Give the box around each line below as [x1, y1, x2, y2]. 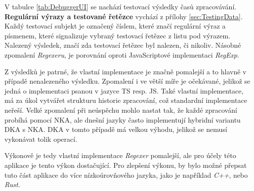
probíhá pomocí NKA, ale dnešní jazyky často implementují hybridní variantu [4, 114, 241, 125]
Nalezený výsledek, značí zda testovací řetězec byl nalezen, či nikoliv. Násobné [4, 40, 241, 50]
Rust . [4, 179, 20, 190]
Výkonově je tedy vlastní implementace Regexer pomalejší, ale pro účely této [4, 150, 236, 160]
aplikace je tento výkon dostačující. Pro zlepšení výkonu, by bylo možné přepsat [4, 159, 247, 170]
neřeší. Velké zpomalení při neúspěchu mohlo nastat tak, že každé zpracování [4, 104, 237, 115]
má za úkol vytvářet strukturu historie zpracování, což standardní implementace [4, 95, 247, 105]
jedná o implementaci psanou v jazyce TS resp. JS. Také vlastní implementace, [4, 85, 244, 95]
